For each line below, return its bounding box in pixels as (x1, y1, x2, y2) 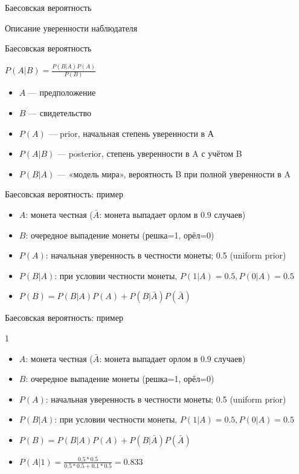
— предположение (28, 86, 96, 99)
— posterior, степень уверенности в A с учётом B (57, 147, 242, 160)
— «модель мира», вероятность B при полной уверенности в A (57, 167, 291, 180)
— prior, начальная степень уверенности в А (48, 127, 214, 139)
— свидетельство (28, 107, 91, 119)
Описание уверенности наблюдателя (5, 21, 138, 34)
